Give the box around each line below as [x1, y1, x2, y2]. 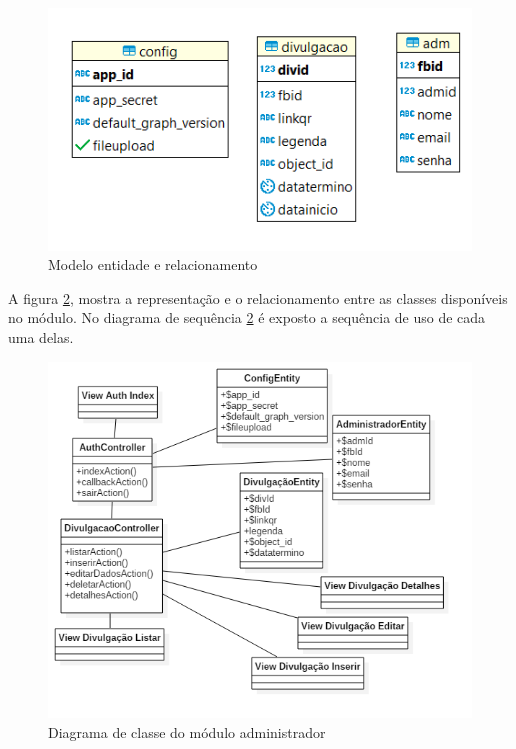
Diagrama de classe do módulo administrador [48, 721, 326, 742]
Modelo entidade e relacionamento [48, 254, 258, 275]
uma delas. [8, 326, 74, 347]
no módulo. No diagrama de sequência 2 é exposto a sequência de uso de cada [8, 307, 486, 328]
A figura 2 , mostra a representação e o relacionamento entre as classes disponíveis [8, 287, 508, 308]
